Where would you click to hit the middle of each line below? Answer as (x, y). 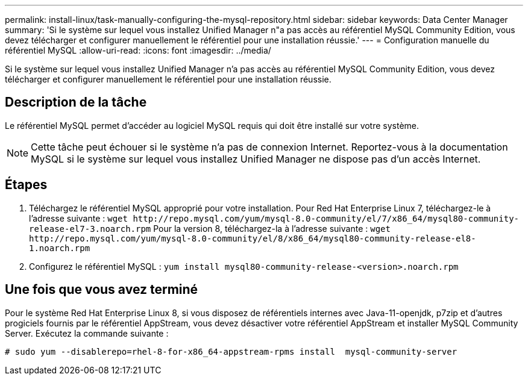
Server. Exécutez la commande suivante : (87, 333)
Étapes (26, 185)
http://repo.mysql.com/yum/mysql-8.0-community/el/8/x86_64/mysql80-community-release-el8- (253, 238)
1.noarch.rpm (60, 248)
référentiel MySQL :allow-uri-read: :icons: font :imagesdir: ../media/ (138, 50)
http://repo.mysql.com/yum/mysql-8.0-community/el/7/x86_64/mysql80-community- (326, 218)
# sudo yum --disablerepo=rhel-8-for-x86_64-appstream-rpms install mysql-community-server (231, 351)
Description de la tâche (76, 102)
